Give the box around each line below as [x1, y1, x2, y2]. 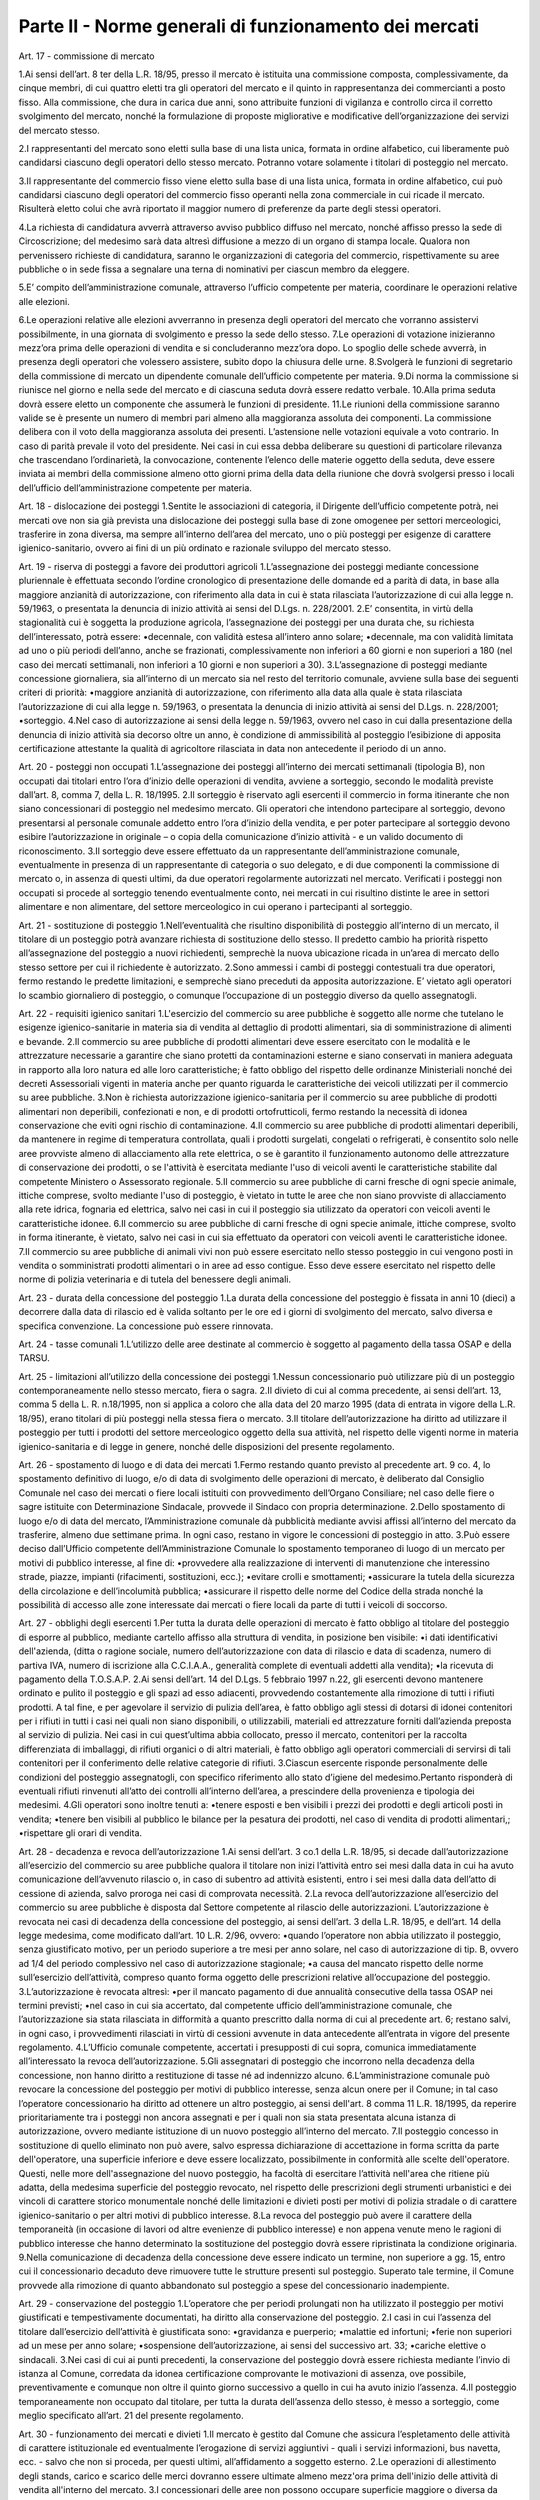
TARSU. [18, 1352, 50, 1364]
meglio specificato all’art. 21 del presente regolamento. [18, 2410, 244, 2422]
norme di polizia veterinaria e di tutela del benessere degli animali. [18, 1273, 292, 1285]
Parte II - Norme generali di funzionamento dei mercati [18, 15, 480, 37]
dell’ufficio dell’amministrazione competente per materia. [18, 481, 252, 494]
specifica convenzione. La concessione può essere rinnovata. [18, 1320, 274, 1332]
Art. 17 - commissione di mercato [18, 50, 155, 62]
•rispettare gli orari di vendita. [18, 1827, 143, 1839]
